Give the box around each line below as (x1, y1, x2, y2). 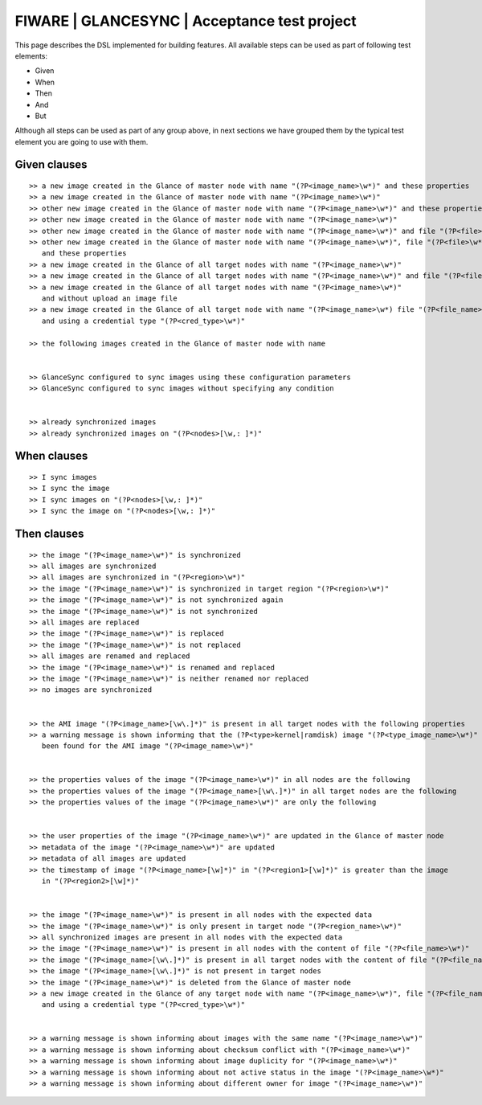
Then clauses (14, 527, 84, 541)
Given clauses (14, 158, 88, 172)
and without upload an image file (41, 293, 178, 303)
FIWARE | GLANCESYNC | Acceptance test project (14, 12, 357, 30)
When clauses (14, 449, 88, 463)
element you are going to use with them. (14, 137, 149, 146)
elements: (14, 51, 48, 60)
